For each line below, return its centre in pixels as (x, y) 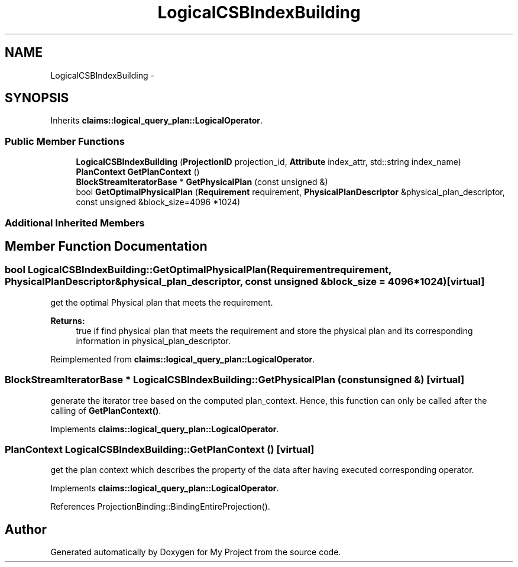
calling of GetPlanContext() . (106, 410)
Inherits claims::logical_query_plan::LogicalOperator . (157, 121)
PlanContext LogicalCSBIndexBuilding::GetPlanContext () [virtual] (160, 449)
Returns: (68, 320)
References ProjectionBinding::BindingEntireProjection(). (160, 507)
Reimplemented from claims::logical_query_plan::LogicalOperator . (183, 359)
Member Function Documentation (106, 246)
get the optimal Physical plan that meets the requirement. (162, 302)
